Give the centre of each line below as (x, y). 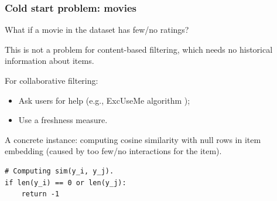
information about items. (49, 61)
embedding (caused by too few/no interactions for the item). (113, 151)
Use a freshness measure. (63, 120)
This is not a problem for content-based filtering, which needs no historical (139, 49)
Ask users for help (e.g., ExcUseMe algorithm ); (104, 100)
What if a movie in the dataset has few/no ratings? (97, 30)
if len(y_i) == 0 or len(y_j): (66, 183)
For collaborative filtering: (52, 80)
